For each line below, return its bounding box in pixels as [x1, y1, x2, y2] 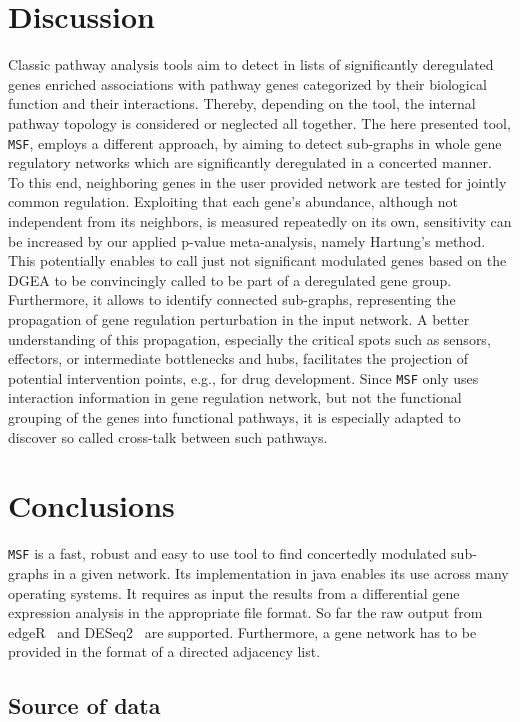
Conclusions [8, 485, 175, 526]
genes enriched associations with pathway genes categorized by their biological [8, 73, 487, 94]
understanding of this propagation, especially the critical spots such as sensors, [8, 328, 491, 349]
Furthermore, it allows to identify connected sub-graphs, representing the [8, 289, 456, 310]
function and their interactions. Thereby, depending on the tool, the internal [8, 93, 476, 114]
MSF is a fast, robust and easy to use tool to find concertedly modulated [8, 543, 447, 564]
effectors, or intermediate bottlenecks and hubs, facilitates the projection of [8, 348, 469, 369]
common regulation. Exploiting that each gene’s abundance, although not [8, 191, 458, 212]
